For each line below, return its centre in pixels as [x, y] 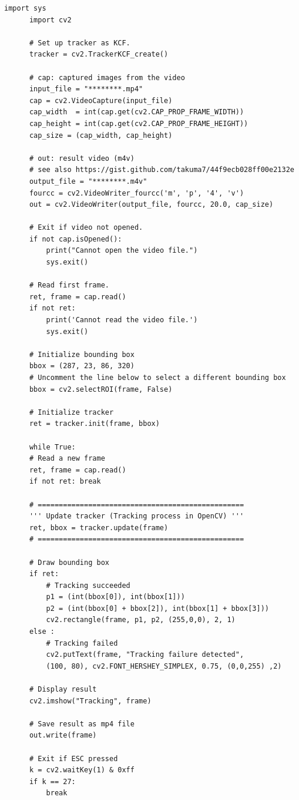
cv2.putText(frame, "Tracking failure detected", [145, 655]
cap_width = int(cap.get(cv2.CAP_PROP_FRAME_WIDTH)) [137, 112]
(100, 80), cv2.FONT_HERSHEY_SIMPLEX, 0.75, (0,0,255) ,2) [164, 666]
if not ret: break [65, 482]
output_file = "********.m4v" [88, 181]
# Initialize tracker [71, 412]
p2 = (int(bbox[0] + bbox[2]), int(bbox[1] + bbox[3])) [158, 608]
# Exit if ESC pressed [73, 758]
